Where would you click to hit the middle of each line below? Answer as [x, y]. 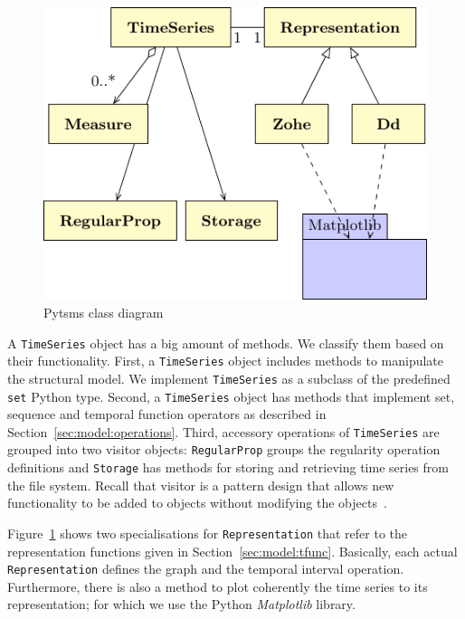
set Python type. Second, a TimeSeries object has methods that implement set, [231, 396]
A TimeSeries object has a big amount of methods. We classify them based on [226, 343]
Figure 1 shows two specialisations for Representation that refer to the [208, 533]
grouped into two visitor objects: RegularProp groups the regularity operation [224, 449]
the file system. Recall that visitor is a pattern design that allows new [201, 485]
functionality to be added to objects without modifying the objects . [197, 503]
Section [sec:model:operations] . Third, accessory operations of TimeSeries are [223, 431]
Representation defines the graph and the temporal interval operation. [206, 569]
